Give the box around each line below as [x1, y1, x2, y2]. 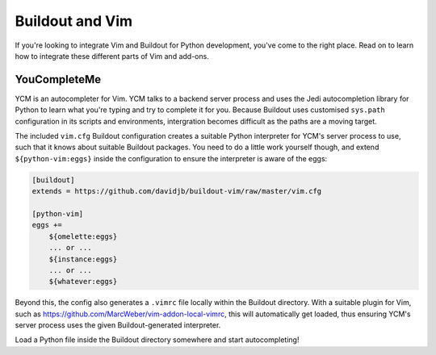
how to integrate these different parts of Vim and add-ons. [15, 51, 209, 61]
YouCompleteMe [15, 73, 102, 86]
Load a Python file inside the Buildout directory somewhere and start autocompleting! [15, 335, 300, 345]
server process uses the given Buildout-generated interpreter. [15, 320, 221, 330]
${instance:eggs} [48, 254, 118, 264]
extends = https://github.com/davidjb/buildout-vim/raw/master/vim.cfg [31, 186, 322, 196]
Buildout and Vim [15, 12, 133, 30]
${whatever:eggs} [48, 277, 118, 286]
